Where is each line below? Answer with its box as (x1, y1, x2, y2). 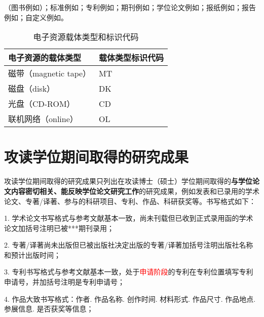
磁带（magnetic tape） (8, 67, 91, 80)
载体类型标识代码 (99, 52, 164, 64)
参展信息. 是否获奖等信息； (4, 303, 94, 314)
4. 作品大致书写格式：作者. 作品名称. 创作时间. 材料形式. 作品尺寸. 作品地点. (4, 293, 256, 304)
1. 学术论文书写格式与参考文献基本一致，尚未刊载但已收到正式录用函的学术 (4, 213, 253, 223)
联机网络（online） (8, 113, 78, 125)
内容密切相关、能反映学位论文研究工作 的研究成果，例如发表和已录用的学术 (11, 185, 259, 196)
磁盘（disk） (8, 83, 55, 95)
